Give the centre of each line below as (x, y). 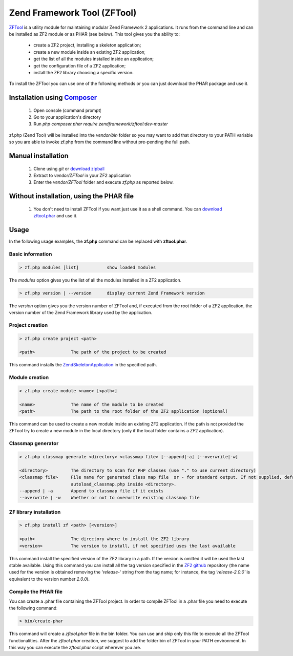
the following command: (33, 608)
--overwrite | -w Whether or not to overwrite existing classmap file (109, 498)
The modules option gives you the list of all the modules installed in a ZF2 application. (95, 280)
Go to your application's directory (67, 117)
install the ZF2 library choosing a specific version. (84, 72)
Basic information (31, 254)
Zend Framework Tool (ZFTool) (73, 13)
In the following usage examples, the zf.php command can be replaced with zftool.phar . (98, 241)
